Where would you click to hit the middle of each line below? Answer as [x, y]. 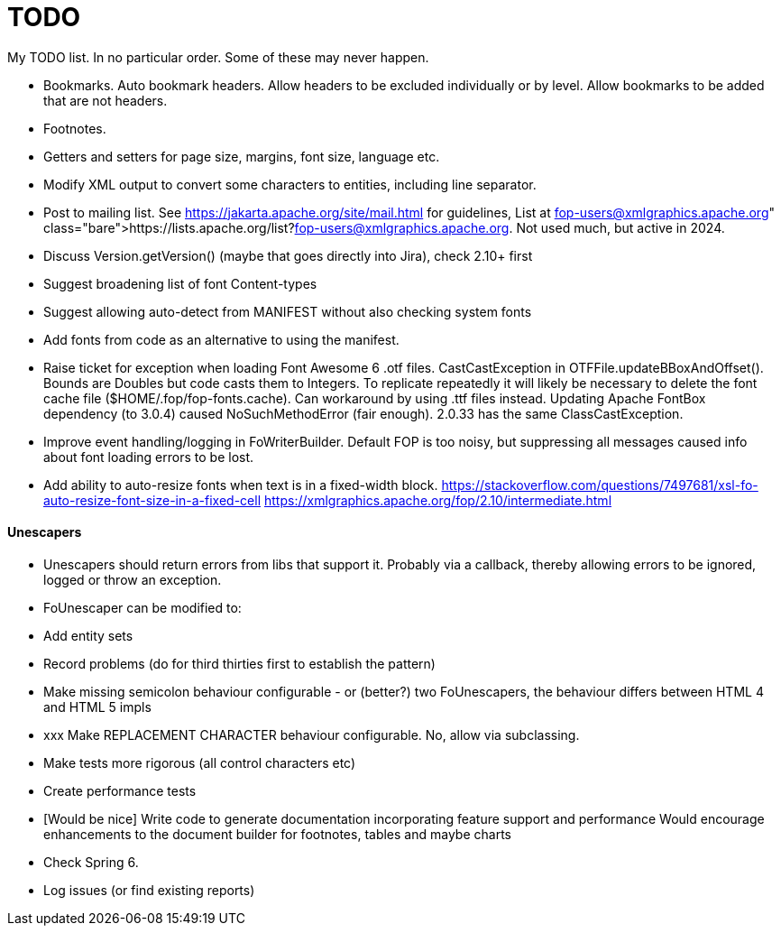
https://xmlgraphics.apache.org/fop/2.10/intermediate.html [438, 500]
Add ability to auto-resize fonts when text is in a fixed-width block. [241, 485]
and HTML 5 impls [97, 707]
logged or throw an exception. [133, 579]
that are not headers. [106, 100]
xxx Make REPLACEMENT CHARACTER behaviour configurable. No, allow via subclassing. [312, 734]
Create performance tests [120, 790]
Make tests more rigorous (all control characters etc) [200, 762]
